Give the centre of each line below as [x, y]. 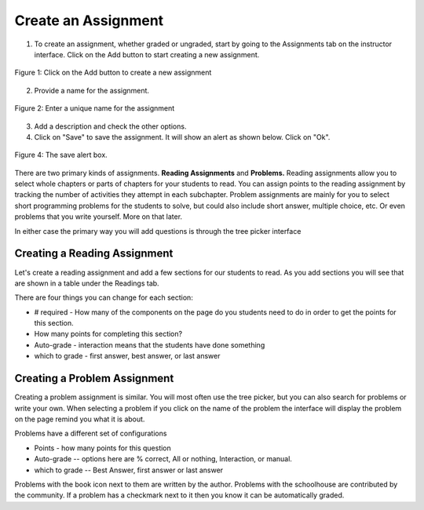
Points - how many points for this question [103, 448]
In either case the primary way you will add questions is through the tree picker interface [158, 231]
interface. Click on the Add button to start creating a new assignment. [147, 54]
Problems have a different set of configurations [91, 433]
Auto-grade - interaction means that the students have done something [150, 344]
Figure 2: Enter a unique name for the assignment [95, 108]
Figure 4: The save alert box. [61, 155]
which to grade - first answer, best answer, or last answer [127, 356]
